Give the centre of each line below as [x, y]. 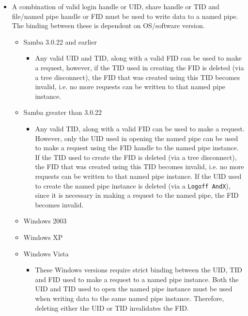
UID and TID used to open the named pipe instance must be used [134, 289]
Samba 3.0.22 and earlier [60, 41]
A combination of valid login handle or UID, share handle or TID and [116, 6]
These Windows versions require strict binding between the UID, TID [139, 270]
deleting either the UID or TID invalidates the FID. [112, 308]
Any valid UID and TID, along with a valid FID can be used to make [138, 58]
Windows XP [43, 237]
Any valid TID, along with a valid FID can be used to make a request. [140, 128]
